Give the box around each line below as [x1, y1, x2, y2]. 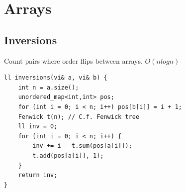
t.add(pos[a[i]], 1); [32, 152, 104, 159]
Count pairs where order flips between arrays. [4, 55, 143, 66]
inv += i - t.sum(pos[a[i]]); [32, 142, 132, 150]
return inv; [18, 172, 58, 179]
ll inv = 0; [18, 123, 58, 130]
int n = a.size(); [18, 84, 79, 91]
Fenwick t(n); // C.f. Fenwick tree [18, 113, 140, 120]
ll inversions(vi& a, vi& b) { [4, 74, 107, 82]
